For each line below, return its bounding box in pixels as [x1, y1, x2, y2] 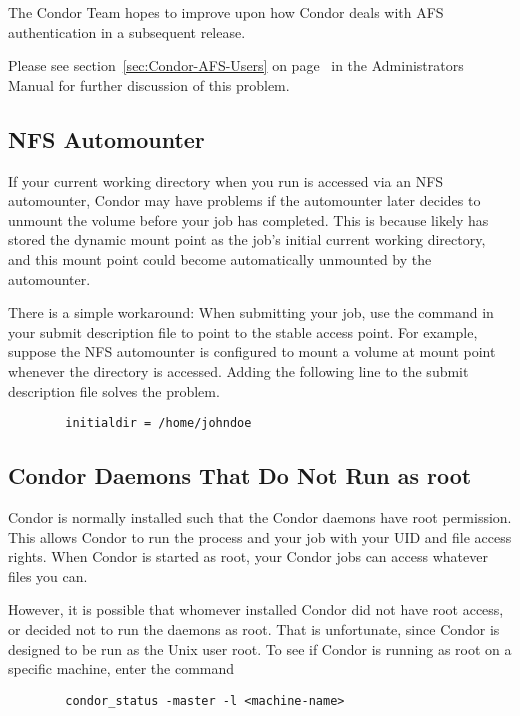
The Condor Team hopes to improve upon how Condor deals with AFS [8, 2, 444, 22]
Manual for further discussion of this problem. [8, 74, 290, 95]
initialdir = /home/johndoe [65, 416, 252, 431]
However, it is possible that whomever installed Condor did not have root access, [8, 599, 504, 620]
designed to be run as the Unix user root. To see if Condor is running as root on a [8, 638, 512, 659]
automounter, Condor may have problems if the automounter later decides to [8, 190, 481, 211]
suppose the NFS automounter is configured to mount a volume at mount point [8, 341, 496, 362]
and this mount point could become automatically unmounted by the [8, 248, 432, 269]
